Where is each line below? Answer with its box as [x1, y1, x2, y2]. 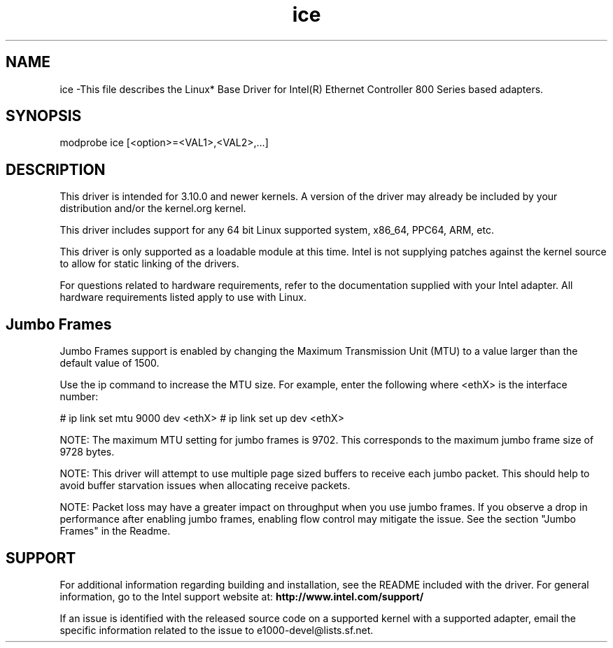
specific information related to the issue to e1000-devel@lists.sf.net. [59, 624, 374, 636]
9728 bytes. [59, 446, 115, 458]
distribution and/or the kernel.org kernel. [59, 202, 246, 215]
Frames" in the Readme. [59, 525, 171, 537]
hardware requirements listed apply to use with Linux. [59, 291, 306, 304]
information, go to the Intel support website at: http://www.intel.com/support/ [59, 590, 424, 603]
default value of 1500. [59, 357, 160, 369]
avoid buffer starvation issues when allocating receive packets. [59, 479, 351, 492]
